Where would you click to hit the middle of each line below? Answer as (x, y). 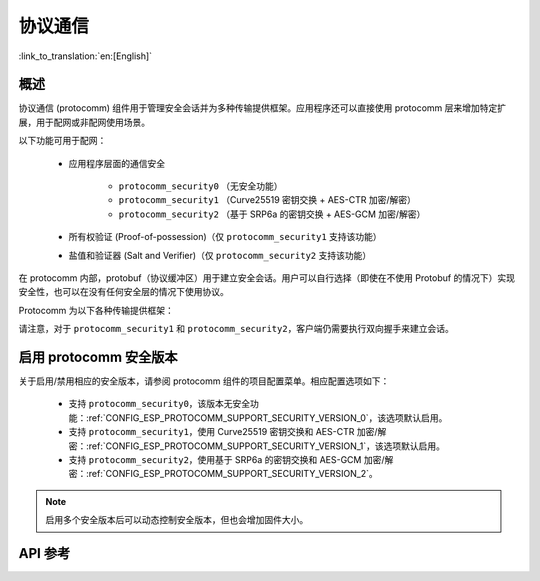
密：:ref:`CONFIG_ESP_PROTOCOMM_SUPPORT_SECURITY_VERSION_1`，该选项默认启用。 (256, 446)
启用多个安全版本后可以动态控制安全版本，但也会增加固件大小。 (177, 520)
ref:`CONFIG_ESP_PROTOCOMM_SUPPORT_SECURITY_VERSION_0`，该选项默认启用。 (268, 417)
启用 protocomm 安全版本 (98, 356)
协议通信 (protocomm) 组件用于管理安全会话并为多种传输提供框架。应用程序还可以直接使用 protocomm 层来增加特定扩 (262, 108)
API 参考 (44, 553)
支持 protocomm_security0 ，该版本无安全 (159, 404)
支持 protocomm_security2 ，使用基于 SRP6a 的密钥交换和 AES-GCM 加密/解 (231, 459)
